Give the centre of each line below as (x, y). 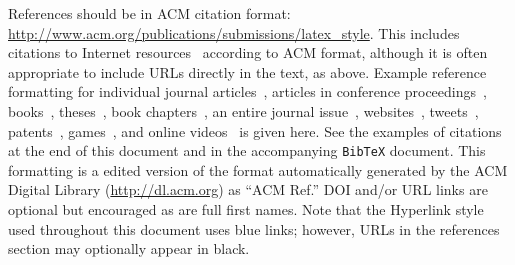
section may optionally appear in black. (129, 248)
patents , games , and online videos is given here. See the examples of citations (255, 130)
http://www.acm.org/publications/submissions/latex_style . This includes (234, 32)
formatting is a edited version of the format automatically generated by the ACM (258, 169)
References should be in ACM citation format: (149, 13)
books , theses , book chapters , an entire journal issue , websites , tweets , (243, 110)
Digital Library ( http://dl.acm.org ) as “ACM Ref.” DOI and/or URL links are (248, 189)
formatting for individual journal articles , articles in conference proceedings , (247, 91)
